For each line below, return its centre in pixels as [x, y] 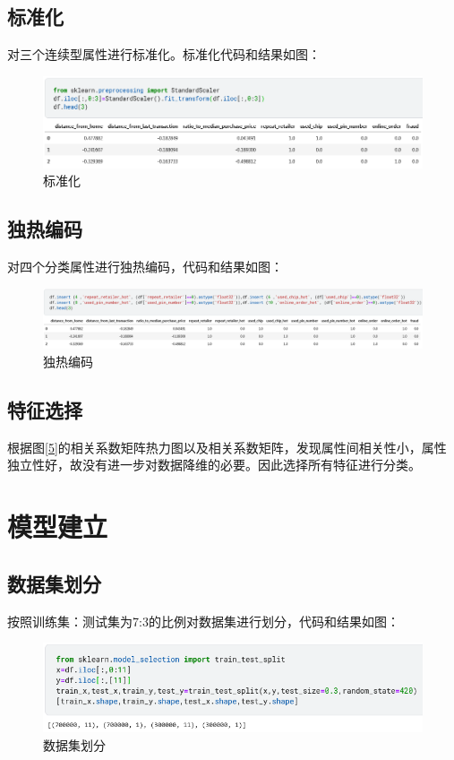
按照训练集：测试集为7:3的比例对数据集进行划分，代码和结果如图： [203, 621]
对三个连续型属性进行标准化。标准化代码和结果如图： [164, 54]
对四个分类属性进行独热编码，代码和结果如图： [145, 266]
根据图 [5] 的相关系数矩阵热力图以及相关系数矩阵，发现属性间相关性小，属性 [227, 447]
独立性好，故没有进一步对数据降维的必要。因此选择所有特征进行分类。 [214, 465]
